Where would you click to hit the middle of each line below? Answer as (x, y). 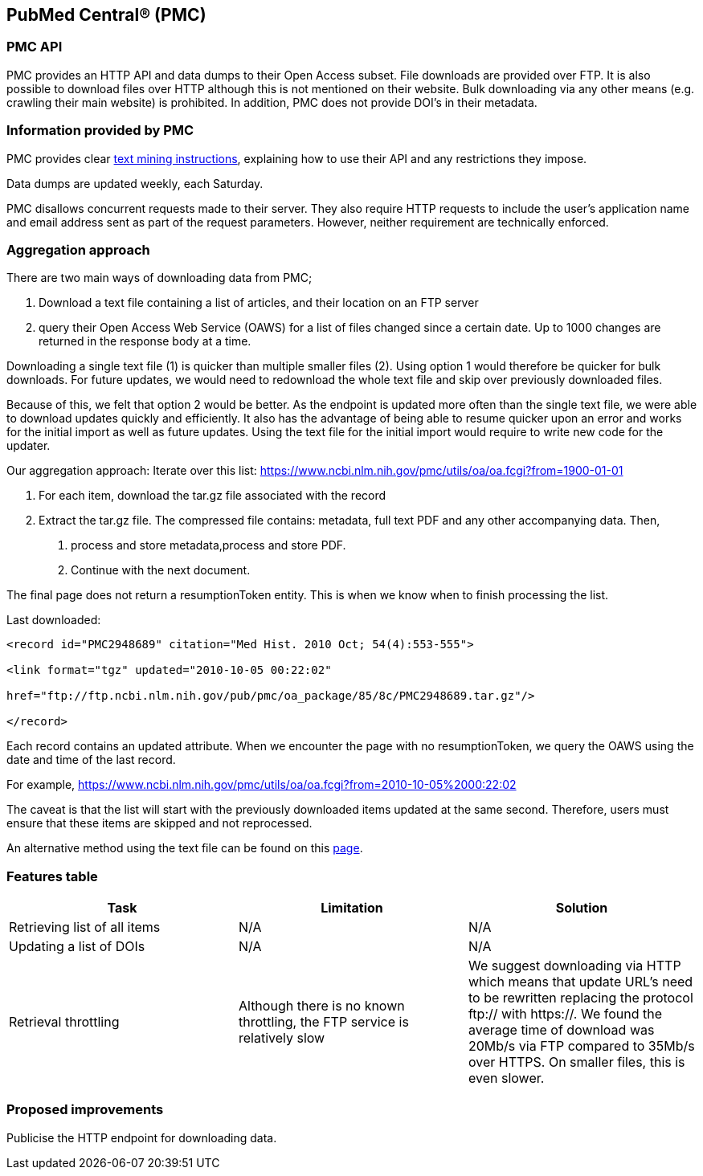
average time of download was (561, 1030)
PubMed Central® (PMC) (106, 15)
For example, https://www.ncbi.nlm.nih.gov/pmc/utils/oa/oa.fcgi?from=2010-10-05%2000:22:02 (262, 785)
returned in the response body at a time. (145, 341)
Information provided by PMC (100, 131)
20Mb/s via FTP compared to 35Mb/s (581, 1046)
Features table (52, 876)
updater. (29, 446)
